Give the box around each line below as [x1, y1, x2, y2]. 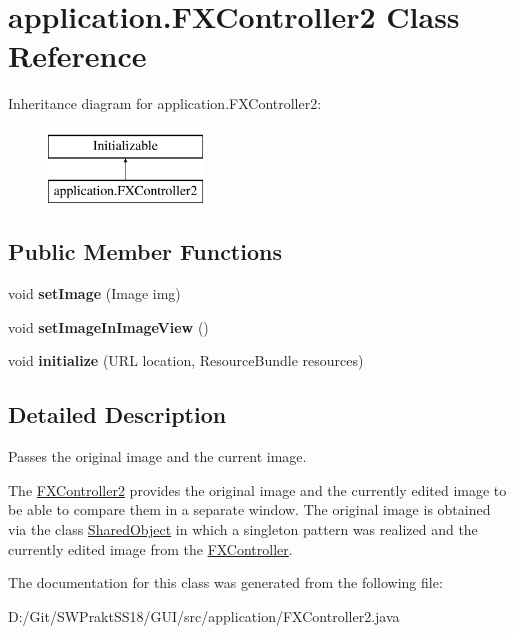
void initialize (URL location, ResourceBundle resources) [8, 350, 364, 371]
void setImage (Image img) [8, 283, 181, 304]
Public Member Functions [8, 236, 282, 267]
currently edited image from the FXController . [8, 538, 293, 559]
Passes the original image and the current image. [8, 446, 307, 467]
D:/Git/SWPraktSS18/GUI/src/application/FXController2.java [8, 605, 400, 626]
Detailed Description [8, 399, 227, 430]
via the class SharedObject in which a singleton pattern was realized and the [8, 519, 478, 540]
